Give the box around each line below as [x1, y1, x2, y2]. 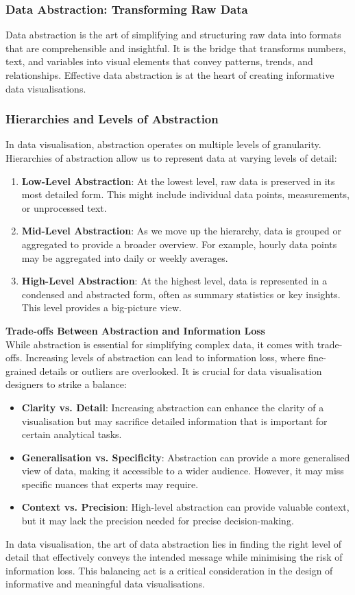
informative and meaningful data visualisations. [5, 576, 205, 591]
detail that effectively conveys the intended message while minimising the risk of [5, 550, 343, 564]
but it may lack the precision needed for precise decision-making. [21, 513, 294, 528]
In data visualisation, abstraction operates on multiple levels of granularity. [5, 137, 321, 151]
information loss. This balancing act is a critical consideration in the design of [5, 563, 333, 577]
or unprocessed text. [21, 200, 107, 215]
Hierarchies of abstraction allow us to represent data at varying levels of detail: [5, 151, 337, 165]
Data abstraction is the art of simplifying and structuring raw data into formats [5, 27, 341, 42]
